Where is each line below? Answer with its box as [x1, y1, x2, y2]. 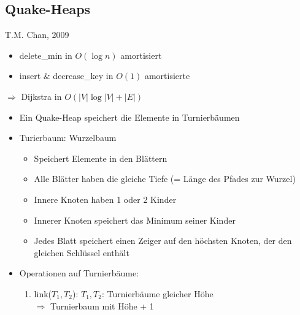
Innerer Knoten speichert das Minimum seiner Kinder [34, 213, 236, 226]
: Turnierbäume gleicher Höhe [101, 287, 213, 300]
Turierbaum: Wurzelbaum [19, 131, 117, 144]
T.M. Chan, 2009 [5, 28, 69, 41]
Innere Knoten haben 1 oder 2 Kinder [34, 192, 177, 205]
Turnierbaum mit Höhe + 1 [50, 299, 154, 312]
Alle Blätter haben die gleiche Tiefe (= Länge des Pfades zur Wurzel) [34, 172, 296, 185]
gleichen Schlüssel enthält [34, 246, 129, 259]
